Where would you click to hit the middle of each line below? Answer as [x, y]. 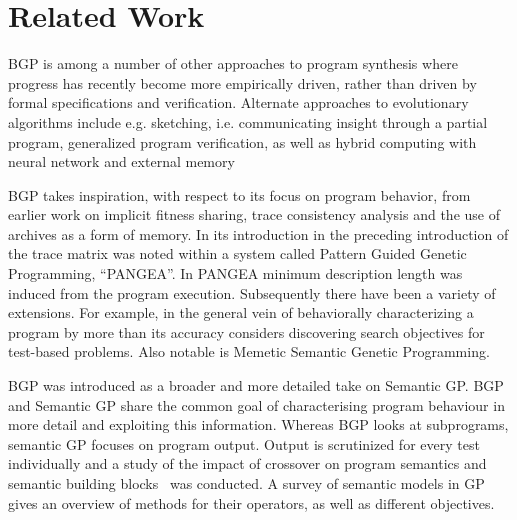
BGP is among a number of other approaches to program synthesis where [233, 63]
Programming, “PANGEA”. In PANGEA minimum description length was [235, 273]
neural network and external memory [121, 161]
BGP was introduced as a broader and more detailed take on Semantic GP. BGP [256, 385]
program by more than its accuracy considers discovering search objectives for [246, 331]
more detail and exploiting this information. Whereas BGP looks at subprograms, [258, 424]
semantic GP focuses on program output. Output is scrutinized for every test [244, 443]
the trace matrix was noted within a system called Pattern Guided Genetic [237, 253]
